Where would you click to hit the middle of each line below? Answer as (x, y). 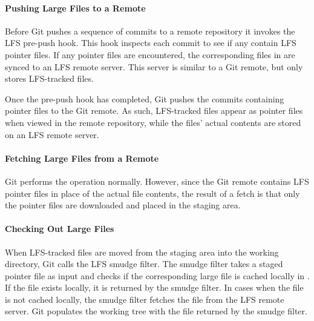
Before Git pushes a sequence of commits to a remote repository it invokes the (150, 31)
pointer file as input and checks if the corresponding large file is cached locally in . (157, 275)
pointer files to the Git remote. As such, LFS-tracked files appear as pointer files (154, 111)
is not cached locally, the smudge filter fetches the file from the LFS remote (145, 299)
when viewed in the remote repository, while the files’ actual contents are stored (153, 122)
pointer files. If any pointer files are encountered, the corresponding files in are (150, 54)
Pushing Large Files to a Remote (75, 8)
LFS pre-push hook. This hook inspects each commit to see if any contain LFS (151, 43)
